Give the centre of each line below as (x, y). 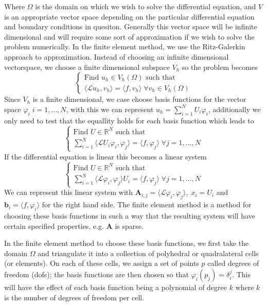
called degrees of (233, 263)
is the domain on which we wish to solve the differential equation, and (146, 6)
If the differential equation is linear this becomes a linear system (105, 156)
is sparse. (129, 226)
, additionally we (234, 109)
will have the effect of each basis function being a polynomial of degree (116, 287)
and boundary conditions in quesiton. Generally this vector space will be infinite (131, 26)
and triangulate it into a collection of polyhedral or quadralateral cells (148, 253)
